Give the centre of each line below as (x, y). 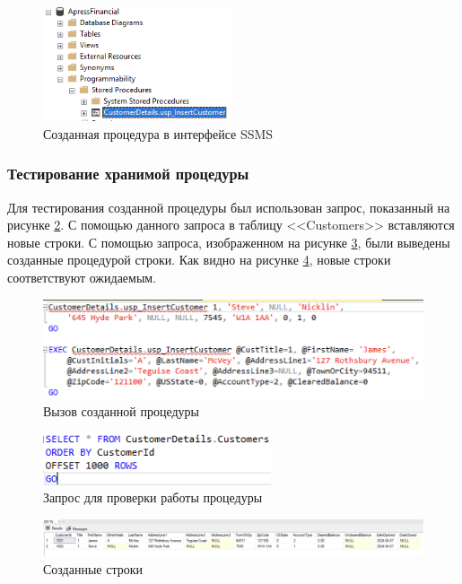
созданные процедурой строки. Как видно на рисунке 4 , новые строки (199, 260)
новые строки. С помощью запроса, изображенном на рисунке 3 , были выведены (229, 242)
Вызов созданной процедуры (121, 410)
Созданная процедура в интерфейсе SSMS (158, 133)
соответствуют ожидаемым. (82, 277)
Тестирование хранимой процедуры (128, 174)
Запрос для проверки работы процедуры (153, 497)
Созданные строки (93, 569)
